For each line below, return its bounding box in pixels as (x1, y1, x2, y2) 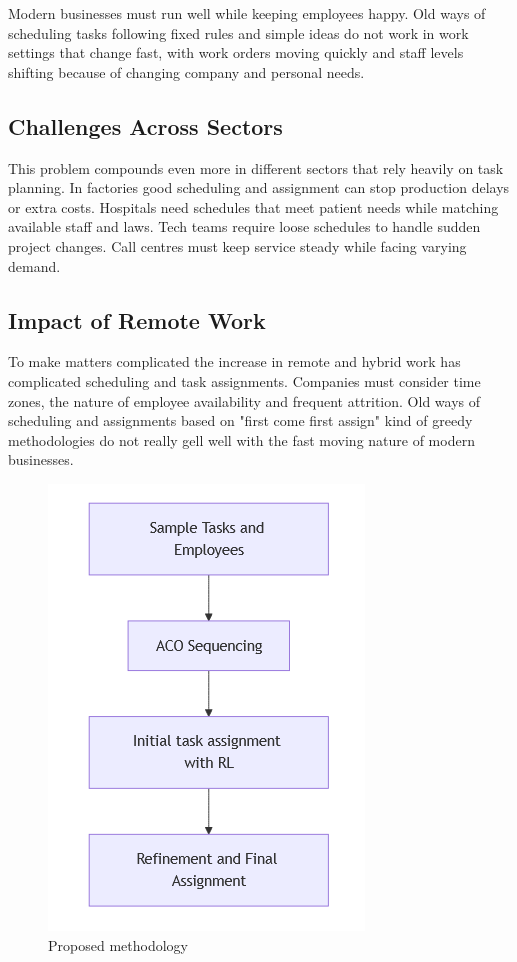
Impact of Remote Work (8, 304, 266, 335)
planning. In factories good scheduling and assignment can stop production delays (8, 177, 510, 198)
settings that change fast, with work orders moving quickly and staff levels (8, 42, 464, 63)
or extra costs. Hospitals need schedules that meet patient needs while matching (8, 196, 499, 217)
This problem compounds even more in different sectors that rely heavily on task (8, 157, 504, 178)
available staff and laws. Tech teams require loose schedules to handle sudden (8, 216, 481, 237)
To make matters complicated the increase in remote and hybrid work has (8, 351, 461, 372)
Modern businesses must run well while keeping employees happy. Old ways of (8, 3, 486, 23)
